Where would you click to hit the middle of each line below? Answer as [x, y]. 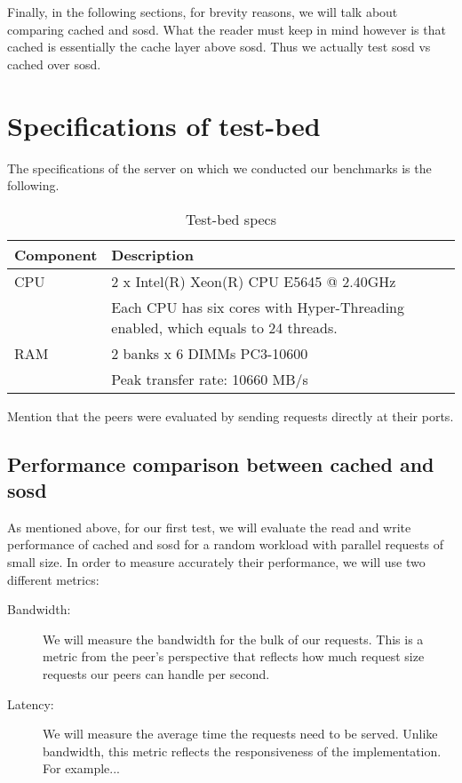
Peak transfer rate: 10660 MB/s [210, 379]
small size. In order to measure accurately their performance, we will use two [216, 562]
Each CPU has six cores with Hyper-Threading [258, 307]
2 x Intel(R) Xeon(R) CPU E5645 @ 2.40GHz [254, 281]
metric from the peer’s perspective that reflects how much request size [234, 656]
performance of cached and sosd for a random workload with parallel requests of [225, 544]
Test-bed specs [231, 219]
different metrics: [53, 579]
